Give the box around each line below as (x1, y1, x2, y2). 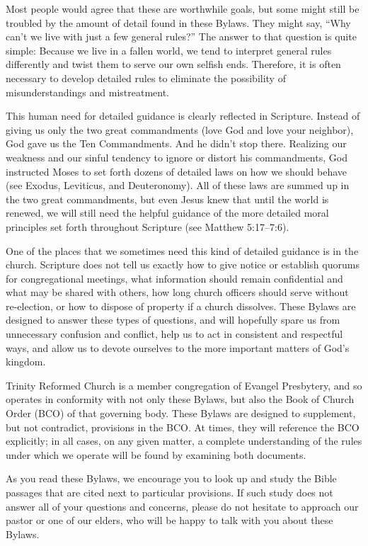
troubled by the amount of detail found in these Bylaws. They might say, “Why (6, 15, 351, 30)
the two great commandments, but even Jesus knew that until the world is (6, 191, 329, 206)
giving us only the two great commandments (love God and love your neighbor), (6, 122, 354, 137)
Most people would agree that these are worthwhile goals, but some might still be (6, 1, 360, 16)
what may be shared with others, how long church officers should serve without (6, 285, 349, 300)
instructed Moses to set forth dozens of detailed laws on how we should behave (6, 164, 347, 178)
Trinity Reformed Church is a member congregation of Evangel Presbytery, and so (6, 377, 362, 392)
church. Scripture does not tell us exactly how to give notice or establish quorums (6, 257, 360, 272)
